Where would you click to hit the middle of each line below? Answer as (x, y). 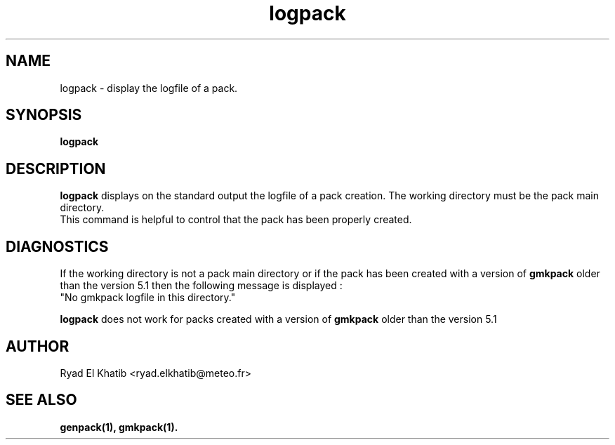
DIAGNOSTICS (57, 246)
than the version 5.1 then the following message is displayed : (201, 286)
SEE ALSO (41, 400)
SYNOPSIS (44, 115)
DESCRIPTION (56, 168)
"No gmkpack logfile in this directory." (148, 298)
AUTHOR (38, 346)
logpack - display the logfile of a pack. (149, 88)
